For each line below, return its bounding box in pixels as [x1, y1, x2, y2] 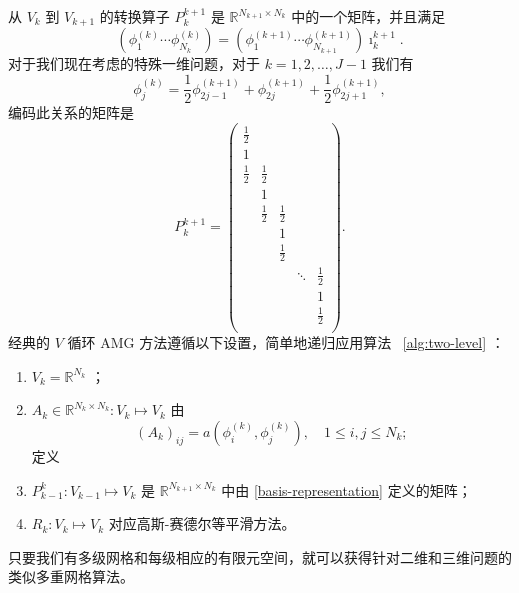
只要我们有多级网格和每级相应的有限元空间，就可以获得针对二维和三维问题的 [8, 546, 512, 567]
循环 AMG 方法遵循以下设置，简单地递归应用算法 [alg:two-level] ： [67, 332, 505, 353]
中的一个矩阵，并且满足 [291, 6, 446, 26]
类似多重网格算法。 [8, 566, 134, 587]
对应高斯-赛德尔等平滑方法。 [108, 513, 296, 534]
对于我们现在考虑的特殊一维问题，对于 [8, 53, 260, 74]
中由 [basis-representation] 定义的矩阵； [221, 479, 472, 500]
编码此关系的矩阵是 [8, 102, 134, 123]
